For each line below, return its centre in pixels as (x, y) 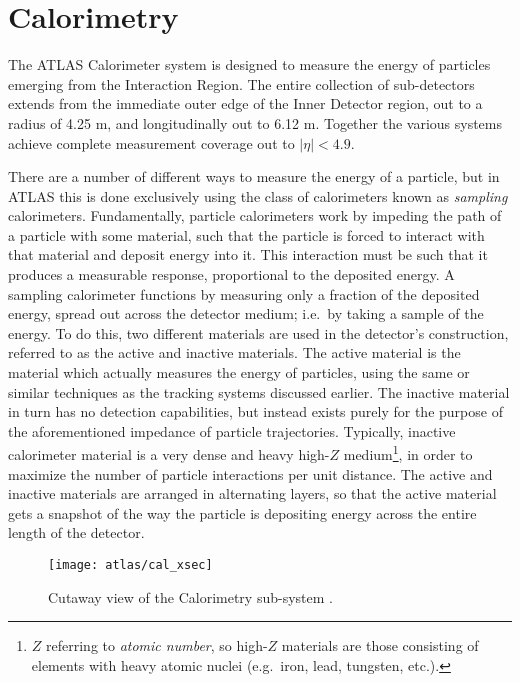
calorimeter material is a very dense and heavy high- (169, 454)
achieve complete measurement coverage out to (151, 142)
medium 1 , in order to (408, 453)
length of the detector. (76, 532)
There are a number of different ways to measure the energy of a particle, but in (254, 176)
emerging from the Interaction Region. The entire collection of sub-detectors (241, 83)
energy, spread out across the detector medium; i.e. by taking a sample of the (246, 313)
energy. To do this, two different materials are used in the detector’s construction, (258, 332)
